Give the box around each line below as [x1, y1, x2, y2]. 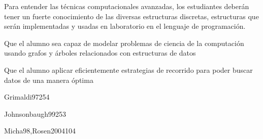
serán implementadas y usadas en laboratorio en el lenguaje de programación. [4, 21, 246, 31]
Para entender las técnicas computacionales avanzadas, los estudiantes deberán [4, 1, 249, 11]
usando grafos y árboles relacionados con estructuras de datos [4, 48, 196, 58]
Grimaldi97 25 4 [4, 91, 50, 102]
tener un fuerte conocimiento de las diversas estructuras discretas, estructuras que [4, 11, 259, 21]
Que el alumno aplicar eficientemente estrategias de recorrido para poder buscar [4, 64, 253, 75]
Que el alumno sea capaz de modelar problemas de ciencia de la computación [4, 37, 244, 48]
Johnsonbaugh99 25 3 [4, 108, 67, 119]
